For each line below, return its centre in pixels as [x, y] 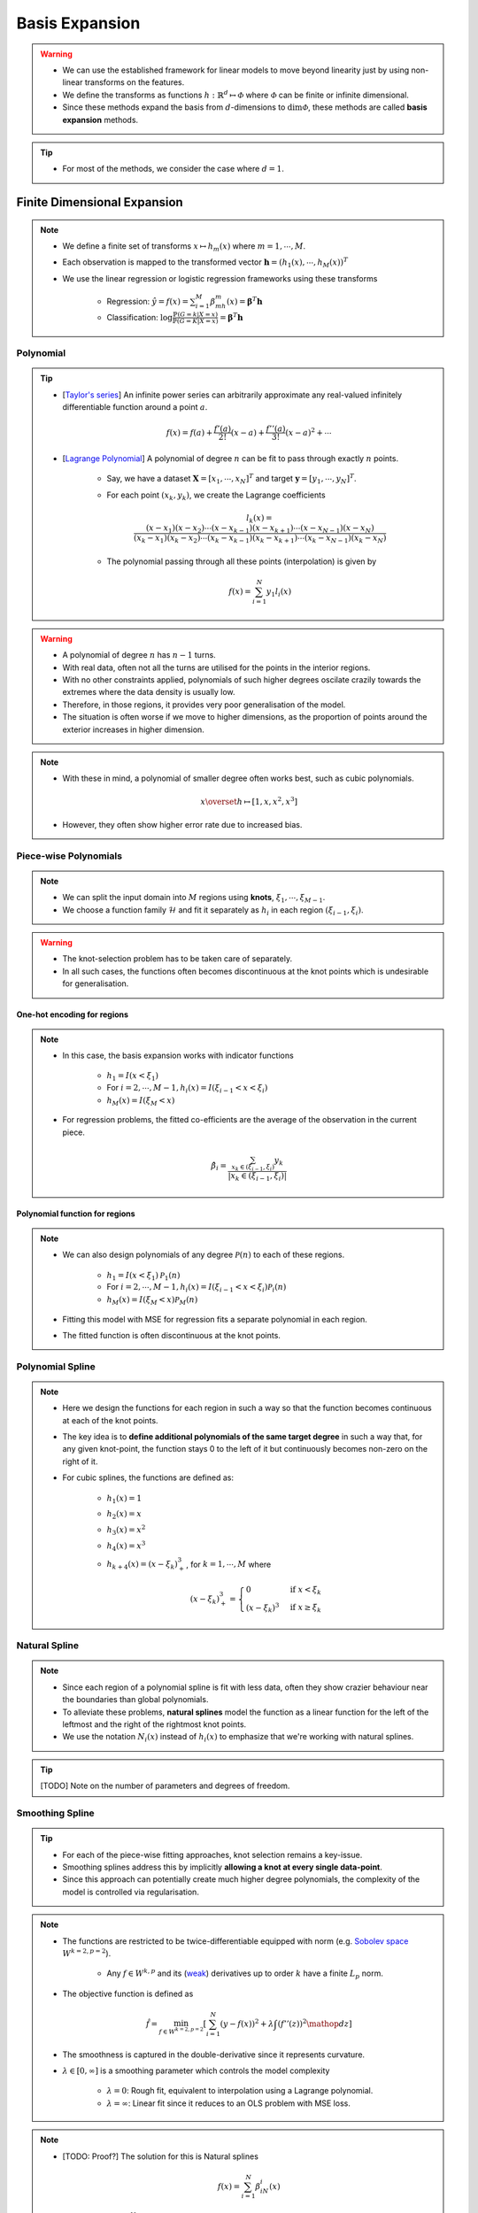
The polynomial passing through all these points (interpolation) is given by [242, 561]
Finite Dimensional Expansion [100, 202]
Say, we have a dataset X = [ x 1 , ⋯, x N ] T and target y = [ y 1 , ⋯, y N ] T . [232, 479]
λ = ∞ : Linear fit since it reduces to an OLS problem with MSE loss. [229, 2103]
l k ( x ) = [260, 519]
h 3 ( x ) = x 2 [126, 1530]
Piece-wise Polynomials [69, 856]
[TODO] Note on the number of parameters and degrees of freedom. [165, 1786]
